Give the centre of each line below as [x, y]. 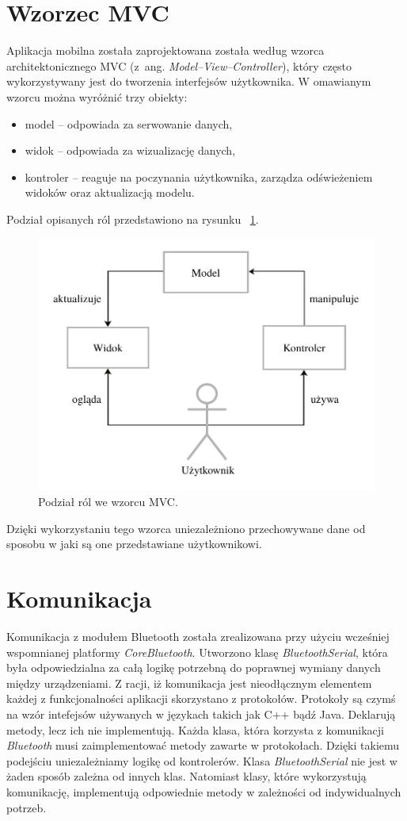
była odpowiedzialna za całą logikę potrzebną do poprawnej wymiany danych [194, 668]
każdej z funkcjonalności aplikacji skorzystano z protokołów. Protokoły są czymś [201, 698]
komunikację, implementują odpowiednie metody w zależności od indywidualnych [204, 791]
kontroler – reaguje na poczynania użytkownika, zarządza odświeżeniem [199, 176]
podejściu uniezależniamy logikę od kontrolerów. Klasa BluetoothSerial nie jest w [202, 760]
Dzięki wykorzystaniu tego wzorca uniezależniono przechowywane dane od [186, 528]
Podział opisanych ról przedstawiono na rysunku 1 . [133, 219]
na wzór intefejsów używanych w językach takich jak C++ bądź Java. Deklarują [201, 714]
